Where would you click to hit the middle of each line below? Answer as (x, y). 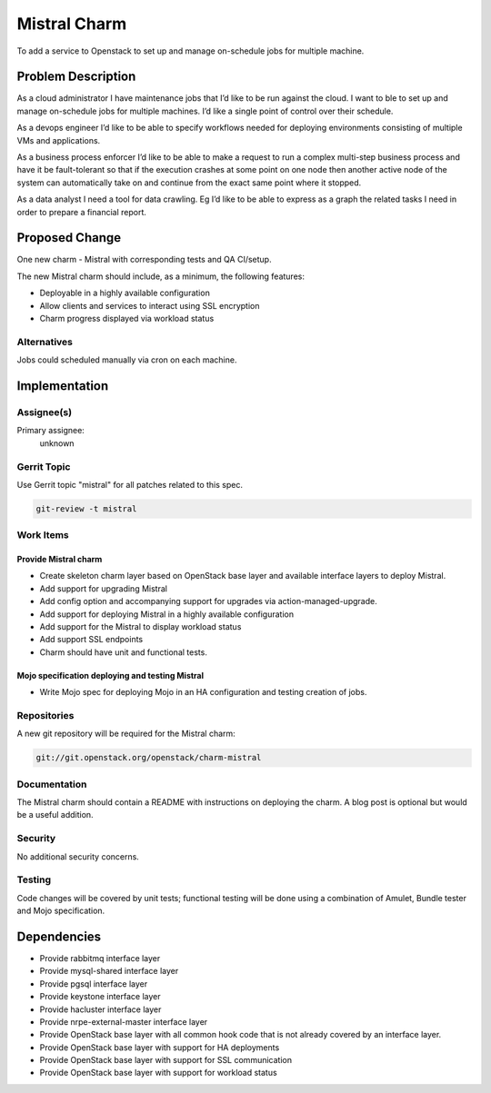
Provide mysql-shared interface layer (109, 971)
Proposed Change (69, 238)
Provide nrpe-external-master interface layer (124, 1021)
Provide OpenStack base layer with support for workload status (158, 1073)
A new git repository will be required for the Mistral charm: (126, 734)
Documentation (52, 784)
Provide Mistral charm (60, 560)
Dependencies (59, 936)
